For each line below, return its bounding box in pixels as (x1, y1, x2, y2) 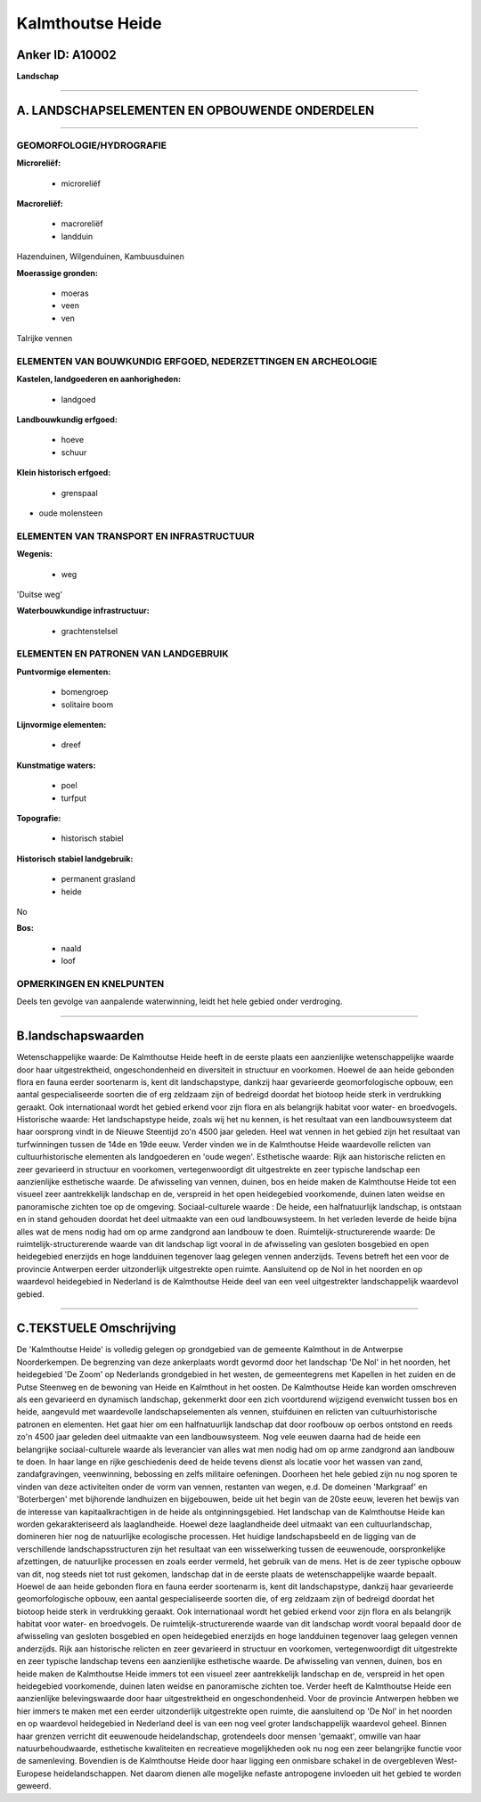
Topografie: (16, 812, 61, 823)
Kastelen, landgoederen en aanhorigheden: (16, 374, 182, 385)
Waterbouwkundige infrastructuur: (16, 606, 151, 616)
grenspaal (61, 487, 98, 498)
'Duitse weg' (16, 589, 63, 599)
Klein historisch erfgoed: (16, 468, 111, 478)
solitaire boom (61, 699, 114, 710)
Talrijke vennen (16, 333, 73, 344)
